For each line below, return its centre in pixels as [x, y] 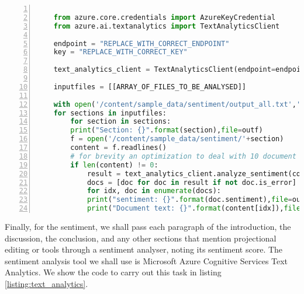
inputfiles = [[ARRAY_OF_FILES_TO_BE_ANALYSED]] [150, 87]
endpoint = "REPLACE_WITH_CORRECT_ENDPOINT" [141, 43]
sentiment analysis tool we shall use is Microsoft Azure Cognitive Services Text [146, 260]
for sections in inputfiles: [110, 113]
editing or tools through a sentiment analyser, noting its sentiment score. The [144, 249]
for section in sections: [121, 122]
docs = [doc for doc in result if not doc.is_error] [191, 182]
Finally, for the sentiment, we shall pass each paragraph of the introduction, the [148, 226]
